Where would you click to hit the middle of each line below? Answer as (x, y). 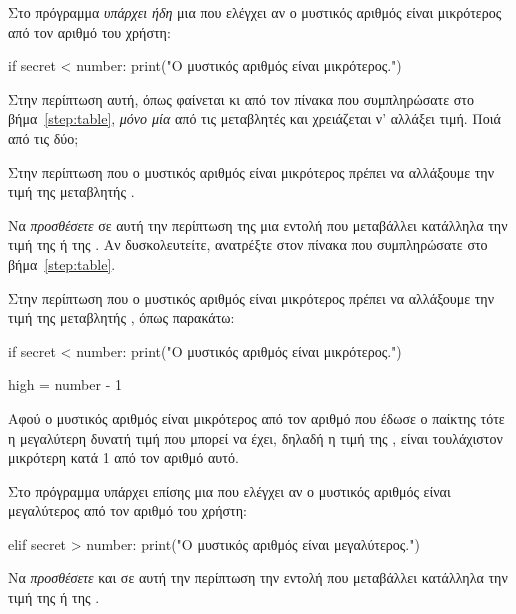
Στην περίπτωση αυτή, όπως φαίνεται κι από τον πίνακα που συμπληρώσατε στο (241, 98)
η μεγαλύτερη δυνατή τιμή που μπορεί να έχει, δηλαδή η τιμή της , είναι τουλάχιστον (255, 437)
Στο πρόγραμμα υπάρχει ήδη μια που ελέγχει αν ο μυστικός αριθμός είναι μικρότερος (255, 12)
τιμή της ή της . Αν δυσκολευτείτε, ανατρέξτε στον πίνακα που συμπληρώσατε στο (248, 244)
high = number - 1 (65, 384)
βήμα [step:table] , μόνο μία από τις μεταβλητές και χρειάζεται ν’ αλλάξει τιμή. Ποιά (254, 118)
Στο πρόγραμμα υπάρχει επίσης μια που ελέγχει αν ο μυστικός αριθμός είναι (229, 490)
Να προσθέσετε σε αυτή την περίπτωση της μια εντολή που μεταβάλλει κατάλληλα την (258, 224)
